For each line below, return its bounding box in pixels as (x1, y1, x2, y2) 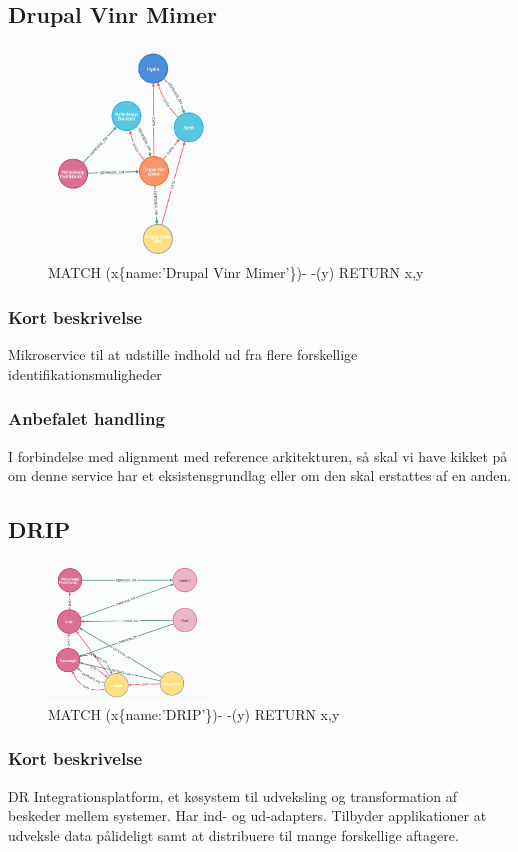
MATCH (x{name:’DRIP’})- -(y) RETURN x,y (48, 703, 340, 724)
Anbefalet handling (8, 406, 165, 431)
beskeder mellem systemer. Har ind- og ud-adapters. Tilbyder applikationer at (8, 805, 487, 826)
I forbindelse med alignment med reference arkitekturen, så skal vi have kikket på (8, 445, 508, 466)
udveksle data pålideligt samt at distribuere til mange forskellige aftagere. (8, 824, 459, 845)
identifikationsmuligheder (8, 363, 162, 384)
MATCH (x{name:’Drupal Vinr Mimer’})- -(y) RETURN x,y (48, 262, 424, 283)
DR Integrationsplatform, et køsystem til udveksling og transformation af (8, 785, 457, 806)
